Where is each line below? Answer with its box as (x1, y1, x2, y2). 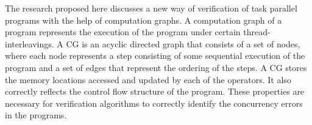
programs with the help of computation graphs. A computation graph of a (5, 13, 282, 26)
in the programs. (5, 109, 67, 121)
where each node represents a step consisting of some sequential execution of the (5, 49, 305, 62)
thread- (243, 25, 271, 38)
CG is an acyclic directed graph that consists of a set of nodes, (66, 37, 300, 50)
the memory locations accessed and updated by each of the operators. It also (5, 73, 291, 86)
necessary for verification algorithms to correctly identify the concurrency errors (5, 96, 303, 109)
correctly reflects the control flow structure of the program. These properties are (5, 85, 305, 98)
